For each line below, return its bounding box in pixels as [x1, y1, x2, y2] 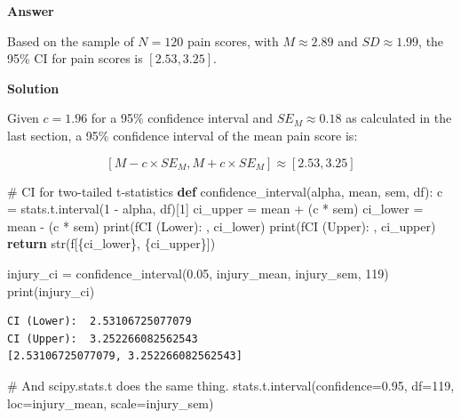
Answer [7, 2, 54, 20]
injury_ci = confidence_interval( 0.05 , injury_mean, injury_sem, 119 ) [7, 263, 389, 282]
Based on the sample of [7, 31, 134, 50]
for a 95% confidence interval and [91, 109, 274, 127]
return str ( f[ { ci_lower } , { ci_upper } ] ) [7, 234, 216, 253]
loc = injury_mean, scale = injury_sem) [7, 393, 214, 412]
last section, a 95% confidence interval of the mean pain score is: [7, 125, 358, 144]
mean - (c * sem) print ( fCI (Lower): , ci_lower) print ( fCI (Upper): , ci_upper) [7, 216, 436, 235]
